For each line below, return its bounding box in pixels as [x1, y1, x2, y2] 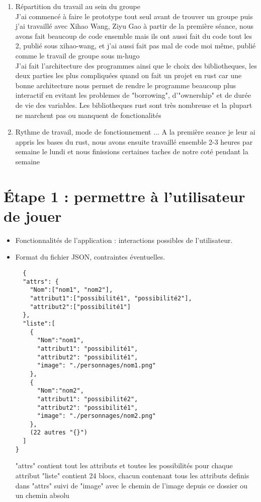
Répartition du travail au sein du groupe [15, 1, 140, 11]
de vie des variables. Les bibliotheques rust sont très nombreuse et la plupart [15, 99, 252, 110]
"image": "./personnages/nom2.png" [37, 412, 156, 420]
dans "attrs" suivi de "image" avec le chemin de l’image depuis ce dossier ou [15, 480, 248, 490]
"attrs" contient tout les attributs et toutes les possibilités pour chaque [15, 460, 233, 471]
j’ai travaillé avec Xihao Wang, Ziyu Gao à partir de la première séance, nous [15, 21, 254, 31]
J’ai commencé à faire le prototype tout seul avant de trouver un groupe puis [15, 11, 253, 21]
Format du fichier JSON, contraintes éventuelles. [15, 252, 165, 262]
